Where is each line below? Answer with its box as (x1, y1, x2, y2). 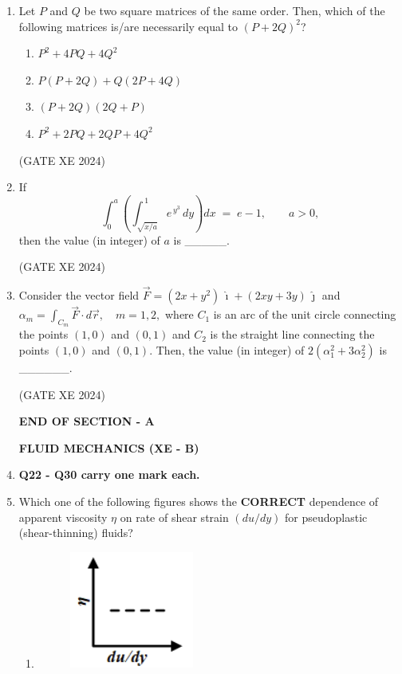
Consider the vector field (18, 287, 140, 304)
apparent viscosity (18, 508, 108, 525)
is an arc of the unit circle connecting (213, 306, 396, 323)
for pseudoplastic (284, 508, 368, 525)
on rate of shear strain (120, 508, 229, 525)
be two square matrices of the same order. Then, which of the (84, 2, 385, 18)
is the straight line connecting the (210, 326, 375, 343)
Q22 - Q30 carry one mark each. (18, 466, 200, 483)
